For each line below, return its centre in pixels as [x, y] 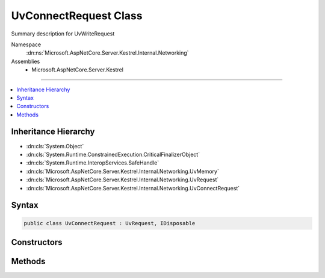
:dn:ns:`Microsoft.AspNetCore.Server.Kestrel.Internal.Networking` [107, 53]
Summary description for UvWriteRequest [63, 34]
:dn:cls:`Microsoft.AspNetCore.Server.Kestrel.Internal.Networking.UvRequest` [122, 180]
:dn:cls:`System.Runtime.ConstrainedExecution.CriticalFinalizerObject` [113, 154]
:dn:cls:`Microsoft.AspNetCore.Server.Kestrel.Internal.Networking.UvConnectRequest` [133, 188]
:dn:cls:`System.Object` [55, 146]
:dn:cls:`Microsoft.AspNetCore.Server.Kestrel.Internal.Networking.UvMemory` [122, 171]
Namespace [26, 44]
